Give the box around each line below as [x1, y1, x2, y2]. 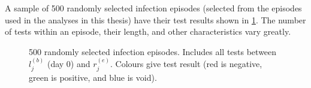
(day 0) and [47, 57, 90, 70]
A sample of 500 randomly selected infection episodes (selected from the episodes [5, 2, 302, 14]
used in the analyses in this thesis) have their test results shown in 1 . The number [5, 13, 306, 26]
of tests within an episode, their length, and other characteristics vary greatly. [5, 25, 291, 38]
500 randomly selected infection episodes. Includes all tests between [29, 45, 277, 57]
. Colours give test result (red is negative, [110, 57, 262, 70]
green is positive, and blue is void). [29, 71, 157, 83]
